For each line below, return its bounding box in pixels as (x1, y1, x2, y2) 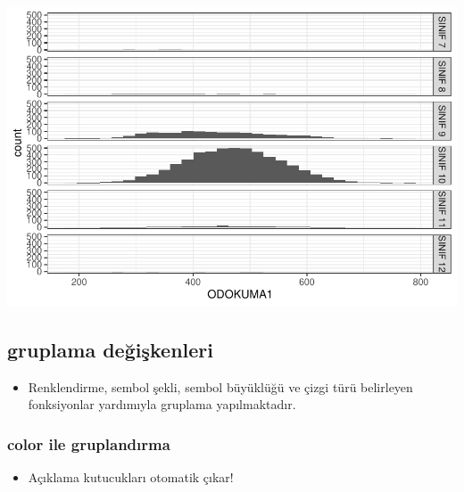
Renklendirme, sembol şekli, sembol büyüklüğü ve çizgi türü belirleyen (28, 377, 413, 396)
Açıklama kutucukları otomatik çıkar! (28, 468, 234, 487)
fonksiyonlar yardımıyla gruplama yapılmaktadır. (28, 395, 296, 414)
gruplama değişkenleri (7, 335, 213, 363)
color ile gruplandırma (7, 432, 170, 455)
